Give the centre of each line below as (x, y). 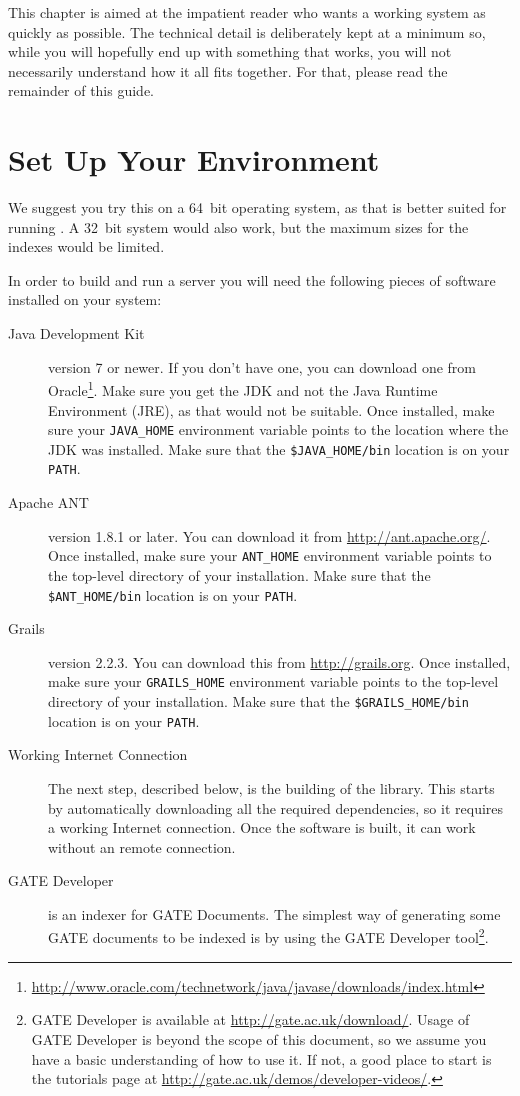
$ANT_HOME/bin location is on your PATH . (173, 594)
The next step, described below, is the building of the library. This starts (271, 787)
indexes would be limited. (86, 246)
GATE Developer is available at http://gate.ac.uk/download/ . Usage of (250, 1019)
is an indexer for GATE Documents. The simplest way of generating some (274, 913)
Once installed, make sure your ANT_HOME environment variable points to (270, 555)
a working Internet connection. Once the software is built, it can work (262, 827)
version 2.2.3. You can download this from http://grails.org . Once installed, (279, 661)
